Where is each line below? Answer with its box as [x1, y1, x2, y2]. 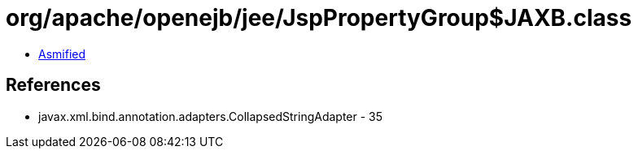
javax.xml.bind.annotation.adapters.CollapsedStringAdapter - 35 [38, 109, 383, 123]
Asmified [38, 46, 86, 61]
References [6, 75, 101, 96]
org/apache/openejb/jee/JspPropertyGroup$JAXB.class [6, 4, 632, 32]
